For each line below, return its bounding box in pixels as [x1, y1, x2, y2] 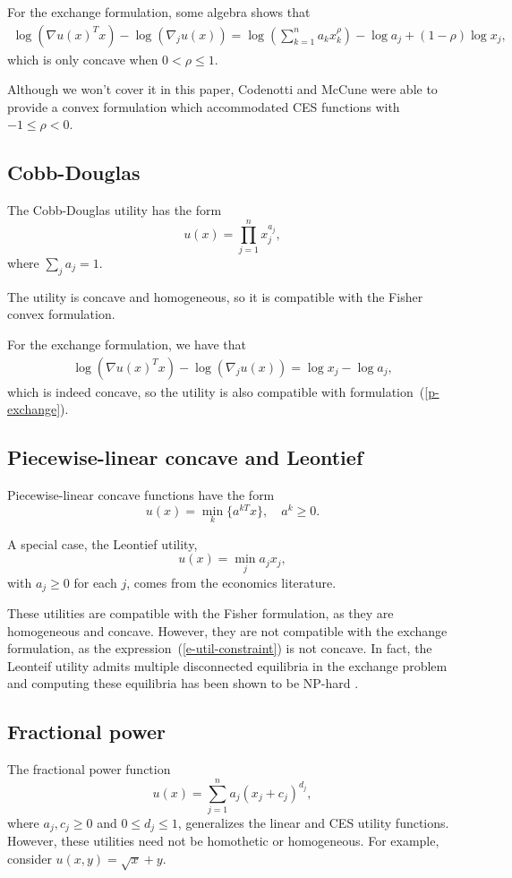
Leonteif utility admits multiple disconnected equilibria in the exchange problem [7, 656, 448, 675]
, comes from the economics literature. [126, 572, 337, 591]
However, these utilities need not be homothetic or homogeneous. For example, [7, 831, 439, 850]
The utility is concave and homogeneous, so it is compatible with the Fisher [7, 287, 423, 306]
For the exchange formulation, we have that [7, 334, 247, 353]
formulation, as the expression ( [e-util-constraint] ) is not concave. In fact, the [7, 639, 432, 658]
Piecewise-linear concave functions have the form [7, 485, 275, 504]
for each [73, 572, 117, 591]
